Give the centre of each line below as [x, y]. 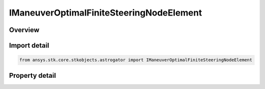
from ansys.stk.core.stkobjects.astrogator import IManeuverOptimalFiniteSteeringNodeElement [136, 60]
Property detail [33, 75]
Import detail [29, 45]
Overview [24, 30]
